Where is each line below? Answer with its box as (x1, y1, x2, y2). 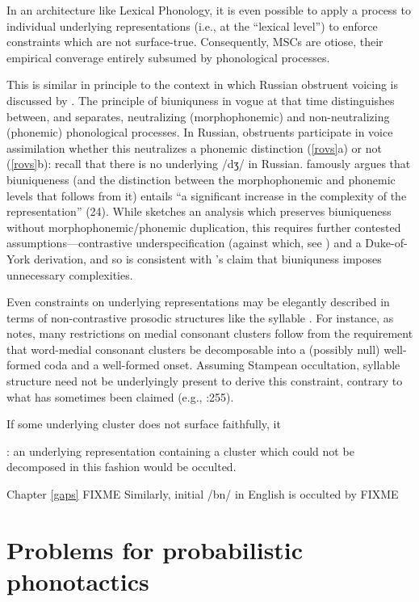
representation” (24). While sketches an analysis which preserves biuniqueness (6, 203, 392, 220)
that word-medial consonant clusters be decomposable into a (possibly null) (6, 340, 380, 357)
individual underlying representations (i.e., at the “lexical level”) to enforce (6, 17, 378, 34)
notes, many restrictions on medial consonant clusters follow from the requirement (6, 325, 413, 342)
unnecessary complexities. (6, 266, 133, 283)
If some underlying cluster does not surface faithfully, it (6, 415, 281, 432)
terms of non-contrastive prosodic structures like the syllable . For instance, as (6, 309, 394, 326)
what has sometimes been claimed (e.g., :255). (6, 388, 234, 405)
